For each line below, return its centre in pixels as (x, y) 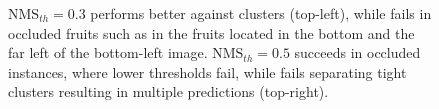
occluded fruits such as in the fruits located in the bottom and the (211, 32)
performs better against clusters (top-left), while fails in (261, 13)
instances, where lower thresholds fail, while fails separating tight (207, 71)
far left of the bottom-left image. (108, 52)
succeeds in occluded (357, 52)
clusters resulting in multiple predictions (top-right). (168, 91)
